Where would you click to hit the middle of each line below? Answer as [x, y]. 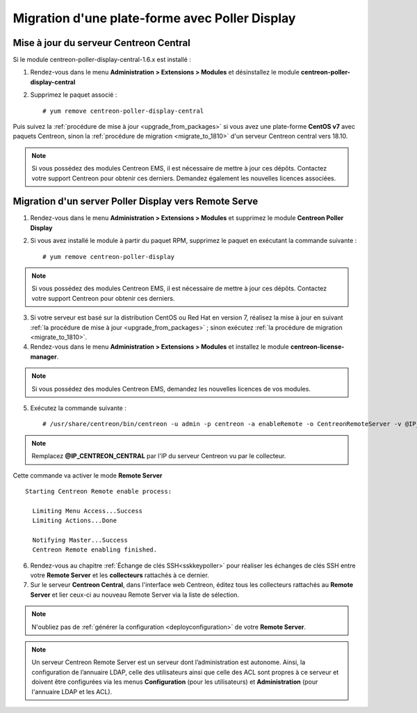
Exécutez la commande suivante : [78, 408]
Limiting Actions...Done [75, 521]
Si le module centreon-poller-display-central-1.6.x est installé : [102, 60]
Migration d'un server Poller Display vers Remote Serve [136, 202]
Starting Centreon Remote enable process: [99, 491]
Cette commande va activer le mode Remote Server [88, 475]
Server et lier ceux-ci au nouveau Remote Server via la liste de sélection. [135, 595]
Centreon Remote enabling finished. [95, 550]
